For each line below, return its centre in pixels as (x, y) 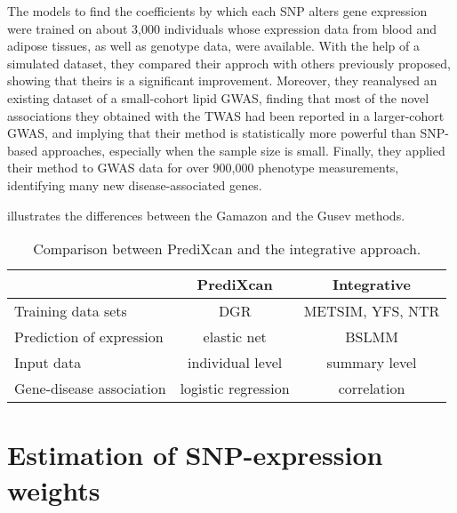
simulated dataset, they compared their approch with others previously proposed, (229, 63)
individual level (235, 363)
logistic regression (235, 389)
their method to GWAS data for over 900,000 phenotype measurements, (203, 168)
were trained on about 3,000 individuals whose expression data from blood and (222, 28)
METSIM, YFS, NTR (372, 311)
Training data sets (71, 311)
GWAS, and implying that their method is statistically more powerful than (212, 133)
